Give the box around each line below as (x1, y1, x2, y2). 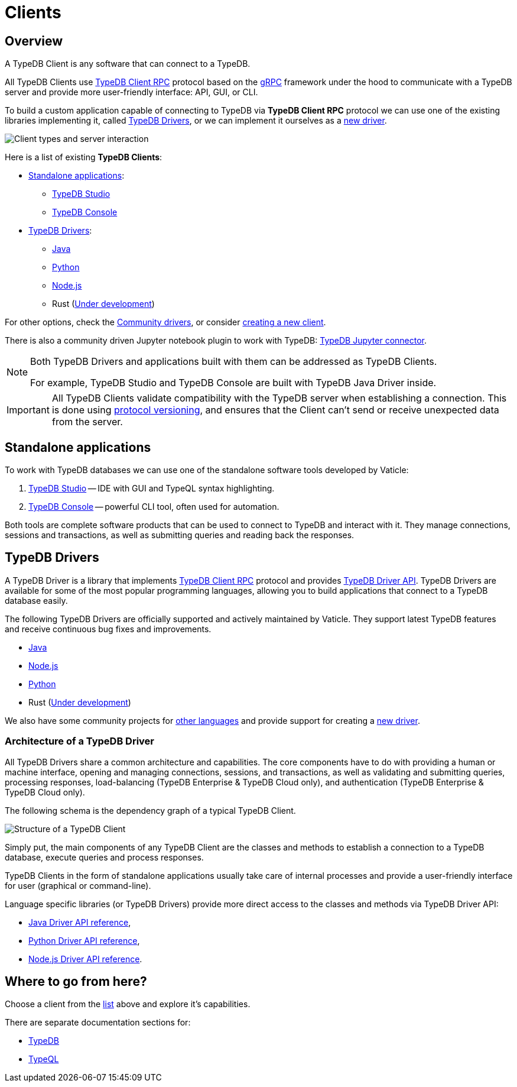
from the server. (51, 416, 123, 428)
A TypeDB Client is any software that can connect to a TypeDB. (5, 59, 251, 69)
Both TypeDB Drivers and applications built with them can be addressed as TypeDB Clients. (30, 355, 437, 368)
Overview (5, 33, 63, 48)
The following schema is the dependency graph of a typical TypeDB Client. (5, 805, 296, 816)
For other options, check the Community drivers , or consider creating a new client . (5, 317, 326, 328)
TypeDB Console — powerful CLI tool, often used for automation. (28, 502, 279, 512)
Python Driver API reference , (28, 935, 140, 946)
